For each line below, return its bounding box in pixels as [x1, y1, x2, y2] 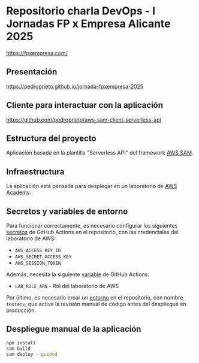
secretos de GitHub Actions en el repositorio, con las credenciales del [6, 229, 179, 235]
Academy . [6, 189, 31, 196]
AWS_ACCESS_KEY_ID [14, 247, 61, 253]
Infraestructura [6, 167, 65, 177]
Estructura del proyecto [6, 133, 97, 143]
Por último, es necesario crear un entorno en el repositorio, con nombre [6, 294, 183, 301]
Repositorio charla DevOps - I [6, 4, 156, 18]
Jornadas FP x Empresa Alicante [6, 17, 171, 31]
